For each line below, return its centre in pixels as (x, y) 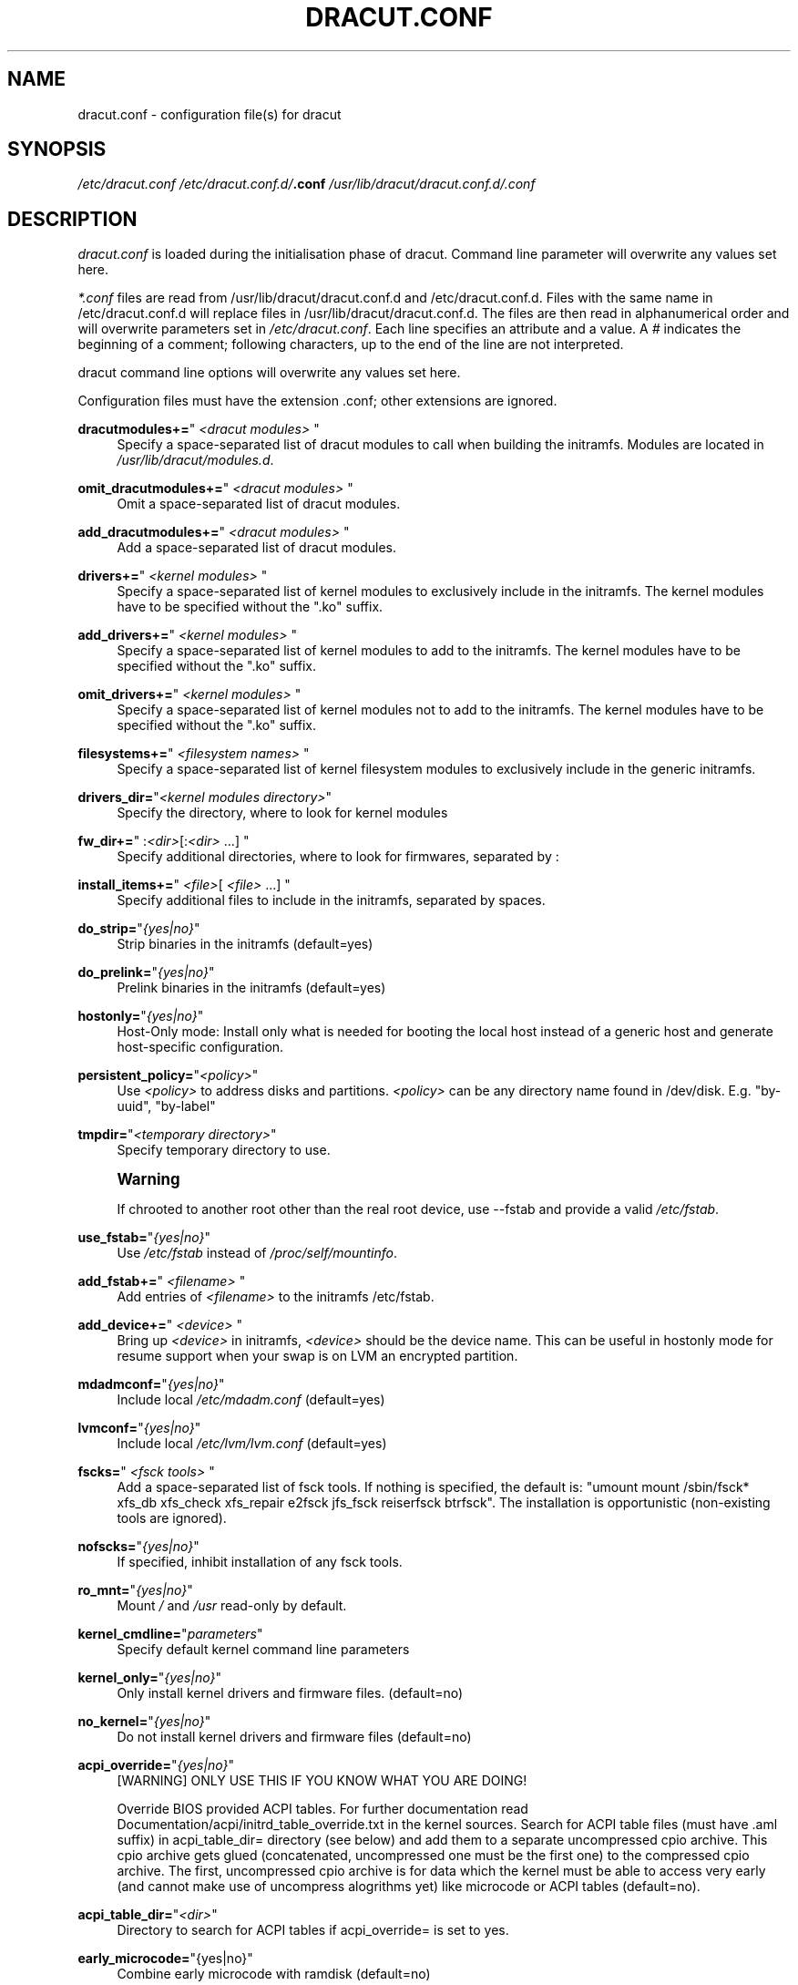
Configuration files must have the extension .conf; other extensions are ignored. (317, 401)
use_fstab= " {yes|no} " (144, 1238)
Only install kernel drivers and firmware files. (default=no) (290, 1693)
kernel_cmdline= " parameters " (170, 1634)
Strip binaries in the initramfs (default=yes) (245, 944)
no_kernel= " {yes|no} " (144, 1722)
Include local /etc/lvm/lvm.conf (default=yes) (252, 1444)
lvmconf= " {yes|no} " (139, 1428)
